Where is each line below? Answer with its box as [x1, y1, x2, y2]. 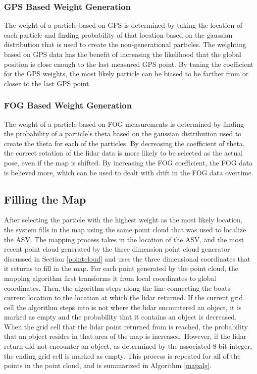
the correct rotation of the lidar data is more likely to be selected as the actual [4, 148, 243, 158]
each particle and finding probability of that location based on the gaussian [4, 29, 233, 40]
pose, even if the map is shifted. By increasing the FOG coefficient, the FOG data [4, 157, 253, 167]
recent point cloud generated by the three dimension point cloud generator [4, 244, 230, 254]
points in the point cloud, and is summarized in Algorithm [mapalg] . [4, 360, 212, 371]
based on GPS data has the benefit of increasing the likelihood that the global [4, 49, 241, 59]
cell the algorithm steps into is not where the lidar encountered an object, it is [4, 302, 242, 312]
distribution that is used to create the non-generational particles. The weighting [4, 39, 246, 50]
